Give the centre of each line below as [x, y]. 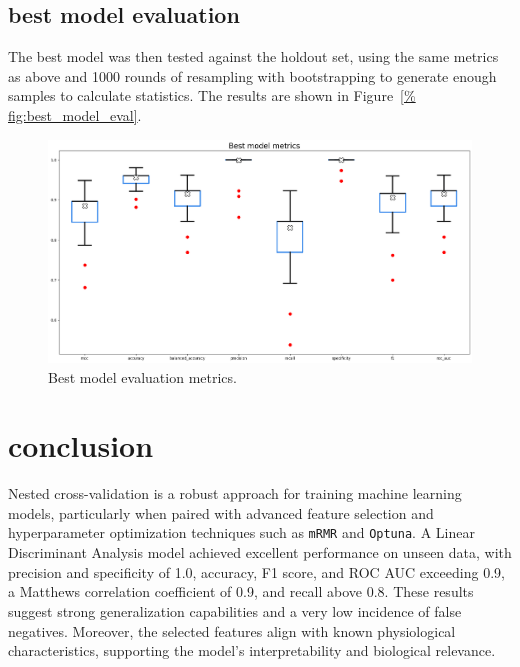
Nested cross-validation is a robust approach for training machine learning [235, 493]
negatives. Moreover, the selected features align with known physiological [232, 630]
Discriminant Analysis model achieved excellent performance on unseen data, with [260, 552]
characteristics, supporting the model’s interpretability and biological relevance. [252, 650]
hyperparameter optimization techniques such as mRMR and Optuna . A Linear [241, 532]
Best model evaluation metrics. [142, 376]
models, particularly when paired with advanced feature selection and [221, 512]
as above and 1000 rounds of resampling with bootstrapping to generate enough [252, 75]
